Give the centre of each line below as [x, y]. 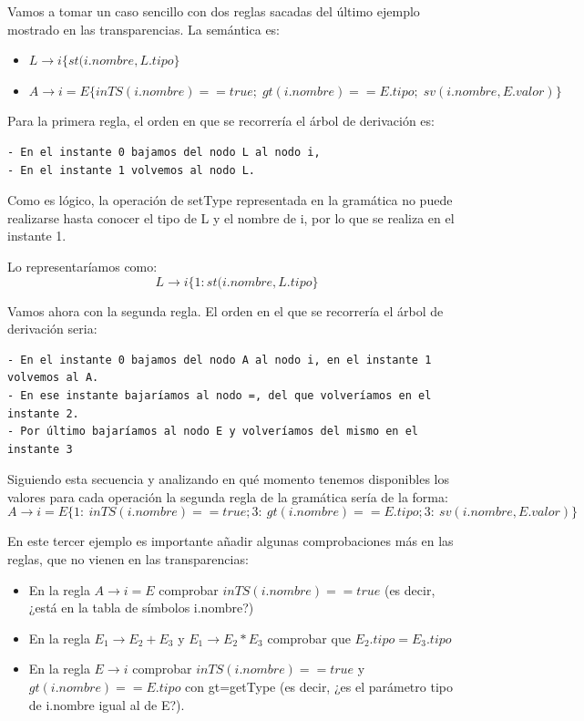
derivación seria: [52, 329]
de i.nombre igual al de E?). [107, 704]
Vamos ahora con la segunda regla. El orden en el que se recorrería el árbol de [225, 310]
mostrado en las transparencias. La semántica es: [144, 29]
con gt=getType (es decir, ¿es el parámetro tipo [319, 687]
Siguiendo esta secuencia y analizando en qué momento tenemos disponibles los [228, 479]
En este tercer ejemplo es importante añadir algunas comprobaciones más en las [231, 541]
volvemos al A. [53, 378]
